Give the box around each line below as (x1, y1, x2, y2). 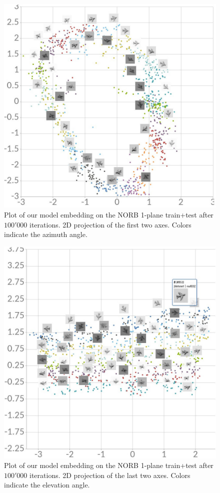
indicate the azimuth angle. (4, 229, 87, 239)
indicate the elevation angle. (4, 479, 90, 490)
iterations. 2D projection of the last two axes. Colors (29, 469, 190, 480)
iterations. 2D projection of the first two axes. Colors (29, 219, 191, 229)
